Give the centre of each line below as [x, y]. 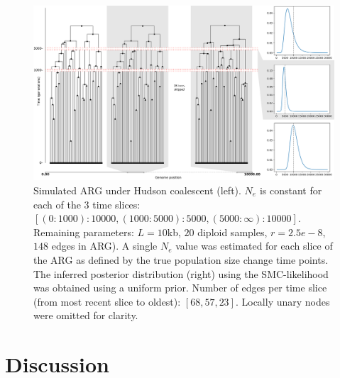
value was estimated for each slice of [254, 246]
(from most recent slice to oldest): [107, 301]
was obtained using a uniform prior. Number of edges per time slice [180, 288]
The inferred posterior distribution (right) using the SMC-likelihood [181, 273]
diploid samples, [232, 232]
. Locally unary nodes [283, 301]
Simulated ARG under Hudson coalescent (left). [137, 190]
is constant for [291, 190]
